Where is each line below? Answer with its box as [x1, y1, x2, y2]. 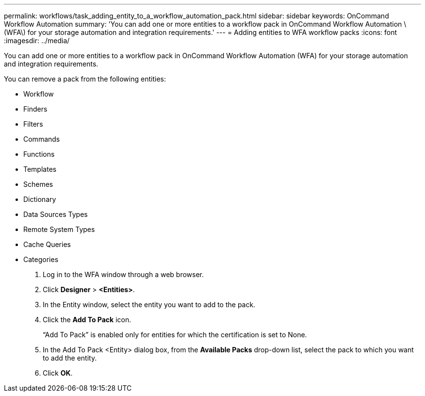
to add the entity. [43, 354, 97, 362]
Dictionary [23, 195, 56, 203]
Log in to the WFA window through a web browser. [43, 270, 204, 279]
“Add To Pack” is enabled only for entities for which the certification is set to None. [43, 330, 307, 339]
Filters [23, 120, 43, 128]
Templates [23, 165, 57, 173]
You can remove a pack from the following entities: [4, 75, 166, 83]
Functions [23, 150, 55, 158]
